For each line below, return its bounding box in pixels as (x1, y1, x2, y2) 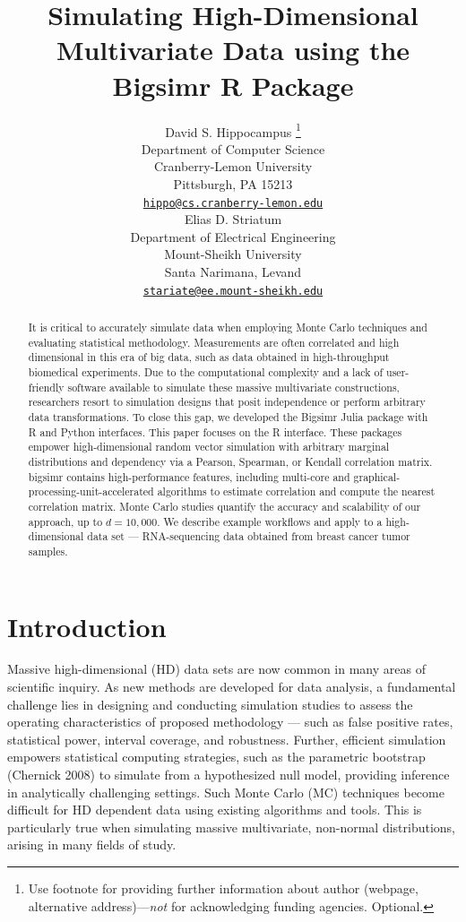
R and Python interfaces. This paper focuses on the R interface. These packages (28, 424, 402, 439)
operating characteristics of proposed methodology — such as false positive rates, (7, 712, 453, 731)
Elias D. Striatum (184, 210, 282, 228)
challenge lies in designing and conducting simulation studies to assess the (7, 694, 413, 713)
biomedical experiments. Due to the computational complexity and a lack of (28, 364, 384, 379)
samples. (28, 543, 68, 558)
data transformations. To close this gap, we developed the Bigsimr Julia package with (28, 409, 428, 424)
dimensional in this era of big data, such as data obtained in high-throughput (28, 349, 390, 365)
